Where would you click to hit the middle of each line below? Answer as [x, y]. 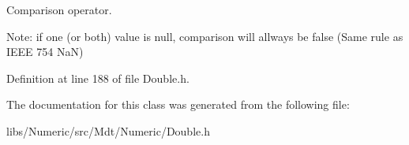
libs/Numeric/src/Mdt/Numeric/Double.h [108, 130]
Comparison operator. [59, 9]
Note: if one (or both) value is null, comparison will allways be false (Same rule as [205, 36]
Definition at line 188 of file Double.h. [98, 78]
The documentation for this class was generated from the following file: [178, 104]
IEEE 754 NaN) [45, 52]
